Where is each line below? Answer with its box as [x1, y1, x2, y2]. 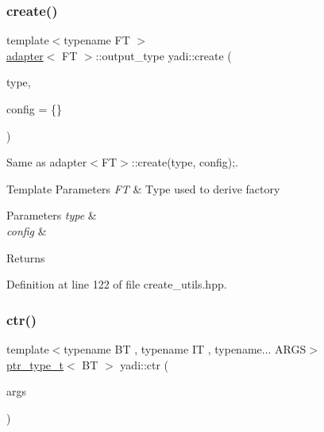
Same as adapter [6, 154, 87, 170]
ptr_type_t [6, 356, 64, 373]
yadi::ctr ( [120, 356, 169, 373]
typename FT [64, 32, 130, 48]
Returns [6, 249, 45, 266]
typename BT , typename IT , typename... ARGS [64, 340, 307, 357]
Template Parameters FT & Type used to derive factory [6, 180, 280, 197]
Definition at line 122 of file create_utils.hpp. [6, 276, 227, 292]
